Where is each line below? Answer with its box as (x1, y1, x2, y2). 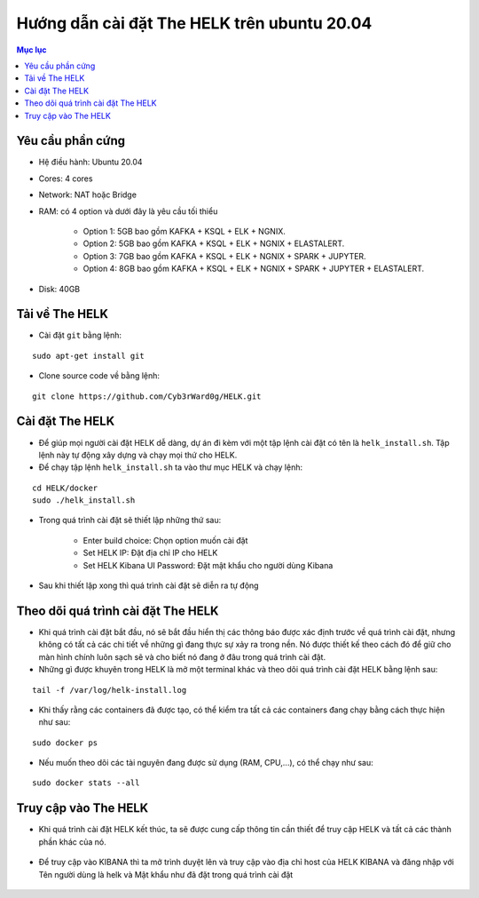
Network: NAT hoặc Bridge (38, 189, 137, 200)
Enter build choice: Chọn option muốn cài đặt (82, 535, 248, 545)
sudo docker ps (32, 737, 98, 748)
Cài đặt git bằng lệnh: (38, 330, 122, 341)
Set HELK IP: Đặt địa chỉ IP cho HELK (82, 547, 218, 559)
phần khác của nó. (38, 836, 106, 847)
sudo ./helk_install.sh (32, 496, 136, 505)
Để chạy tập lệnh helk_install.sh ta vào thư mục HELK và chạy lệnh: (38, 462, 303, 473)
